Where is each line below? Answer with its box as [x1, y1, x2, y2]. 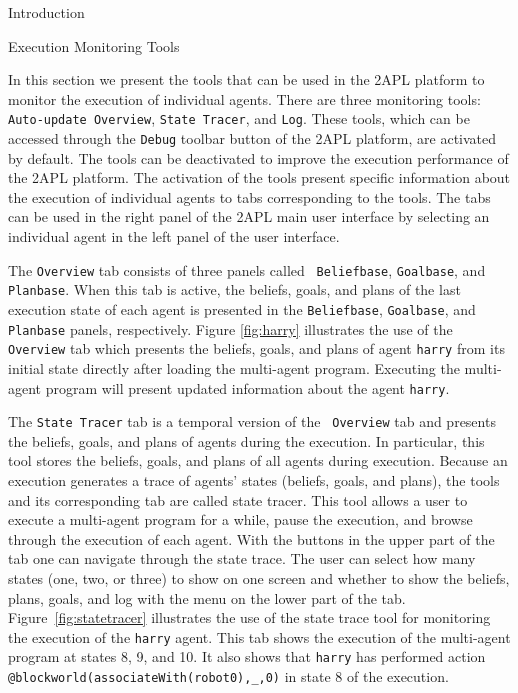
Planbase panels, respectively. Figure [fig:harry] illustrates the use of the [8, 318, 453, 339]
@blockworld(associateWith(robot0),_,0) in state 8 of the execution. [8, 666, 449, 687]
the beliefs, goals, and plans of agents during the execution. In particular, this [8, 430, 485, 451]
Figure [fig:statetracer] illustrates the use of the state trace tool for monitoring [8, 607, 491, 628]
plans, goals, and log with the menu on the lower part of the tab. [8, 587, 406, 608]
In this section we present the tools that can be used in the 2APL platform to [8, 69, 485, 90]
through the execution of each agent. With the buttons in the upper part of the [8, 528, 495, 549]
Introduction [8, 2, 85, 22]
